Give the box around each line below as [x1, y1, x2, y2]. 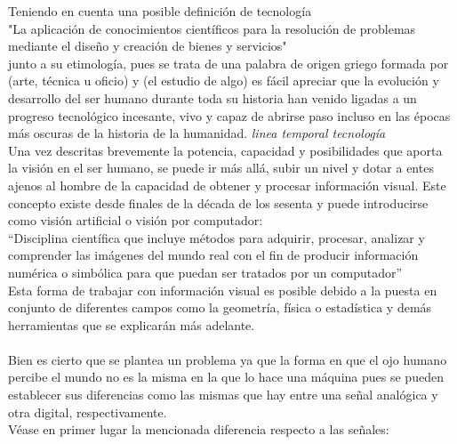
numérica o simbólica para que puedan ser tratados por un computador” [8, 262, 403, 281]
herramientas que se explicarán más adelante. [8, 315, 255, 334]
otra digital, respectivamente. [8, 402, 167, 421]
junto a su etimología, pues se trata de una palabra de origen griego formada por [8, 53, 449, 72]
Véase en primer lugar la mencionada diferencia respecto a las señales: [8, 420, 389, 439]
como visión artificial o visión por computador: [8, 211, 263, 230]
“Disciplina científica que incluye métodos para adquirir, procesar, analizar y [8, 228, 425, 246]
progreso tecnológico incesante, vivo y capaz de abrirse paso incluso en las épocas [8, 106, 451, 125]
